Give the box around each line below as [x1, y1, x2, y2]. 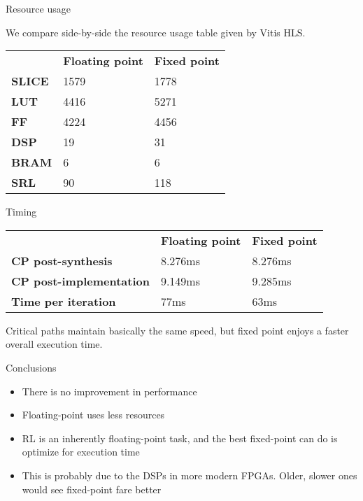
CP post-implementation [11, 272, 150, 289]
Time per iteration [11, 292, 116, 309]
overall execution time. [6, 337, 103, 351]
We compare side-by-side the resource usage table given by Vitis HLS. [6, 24, 306, 39]
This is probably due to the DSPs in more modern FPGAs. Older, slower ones [22, 467, 357, 482]
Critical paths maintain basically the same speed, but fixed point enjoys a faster [6, 323, 349, 337]
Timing [6, 204, 37, 219]
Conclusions [6, 360, 57, 374]
